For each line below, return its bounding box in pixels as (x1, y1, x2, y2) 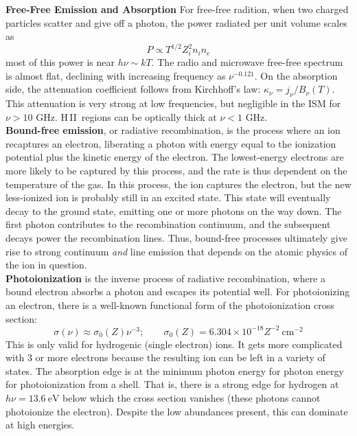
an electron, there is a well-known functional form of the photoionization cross (5, 297, 334, 312)
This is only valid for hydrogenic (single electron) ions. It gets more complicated (5, 336, 343, 351)
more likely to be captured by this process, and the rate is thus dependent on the (5, 163, 347, 177)
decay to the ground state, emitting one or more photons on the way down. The (5, 203, 342, 218)
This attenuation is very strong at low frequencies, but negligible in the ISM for (5, 96, 341, 110)
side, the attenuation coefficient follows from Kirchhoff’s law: (5, 82, 261, 96)
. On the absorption (254, 68, 338, 82)
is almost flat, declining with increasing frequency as (5, 68, 226, 82)
